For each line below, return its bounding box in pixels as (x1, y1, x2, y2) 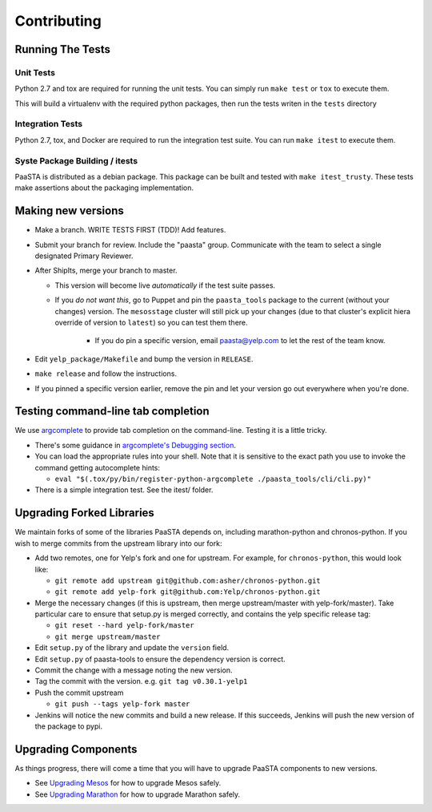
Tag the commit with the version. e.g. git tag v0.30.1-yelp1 (34, 677, 248, 686)
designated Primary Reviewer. (34, 251, 134, 261)
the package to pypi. (34, 721, 103, 731)
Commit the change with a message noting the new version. (34, 665, 233, 675)
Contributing (14, 12, 102, 30)
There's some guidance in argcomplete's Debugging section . (34, 440, 236, 450)
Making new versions (14, 204, 124, 218)
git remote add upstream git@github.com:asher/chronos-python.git (54, 576, 322, 585)
